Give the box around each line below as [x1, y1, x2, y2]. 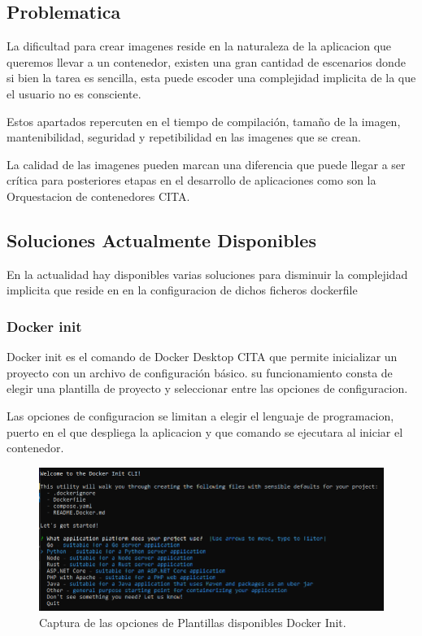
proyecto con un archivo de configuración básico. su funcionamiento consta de [7, 364, 393, 381]
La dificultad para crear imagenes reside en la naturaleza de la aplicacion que [7, 37, 392, 54]
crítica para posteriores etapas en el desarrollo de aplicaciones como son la [7, 172, 376, 189]
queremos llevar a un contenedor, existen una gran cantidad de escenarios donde [7, 53, 406, 70]
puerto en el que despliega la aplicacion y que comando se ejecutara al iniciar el [7, 423, 403, 440]
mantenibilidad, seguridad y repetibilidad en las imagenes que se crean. [7, 129, 362, 146]
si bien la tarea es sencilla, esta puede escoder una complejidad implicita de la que [7, 69, 416, 86]
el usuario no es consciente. [7, 85, 141, 102]
